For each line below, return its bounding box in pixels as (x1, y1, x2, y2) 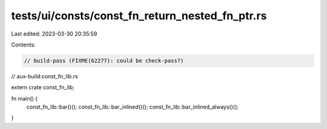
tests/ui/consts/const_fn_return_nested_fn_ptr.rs (11, 9, 267, 22)
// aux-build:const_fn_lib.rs (11, 72, 78, 80)
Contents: (11, 41, 36, 48)
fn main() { (11, 95, 38, 102)
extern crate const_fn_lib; (11, 84, 75, 91)
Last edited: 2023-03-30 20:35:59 (11, 30, 97, 37)
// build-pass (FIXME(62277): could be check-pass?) (24, 57, 184, 64)
